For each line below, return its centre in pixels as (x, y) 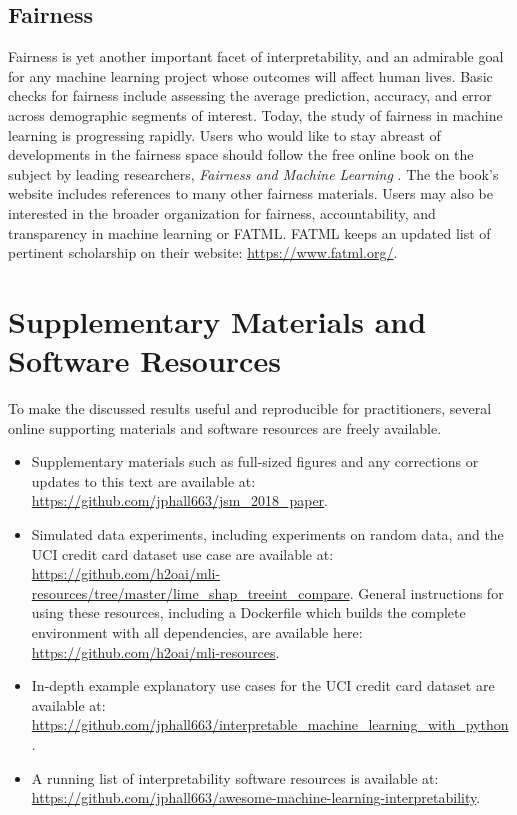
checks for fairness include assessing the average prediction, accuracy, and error (250, 95)
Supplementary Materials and (217, 320)
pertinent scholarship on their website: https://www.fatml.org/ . (203, 252)
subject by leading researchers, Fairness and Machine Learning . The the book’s (253, 173)
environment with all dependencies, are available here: (197, 631)
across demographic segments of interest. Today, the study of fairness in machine (255, 114)
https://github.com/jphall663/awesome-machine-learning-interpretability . (256, 797)
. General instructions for (426, 592)
